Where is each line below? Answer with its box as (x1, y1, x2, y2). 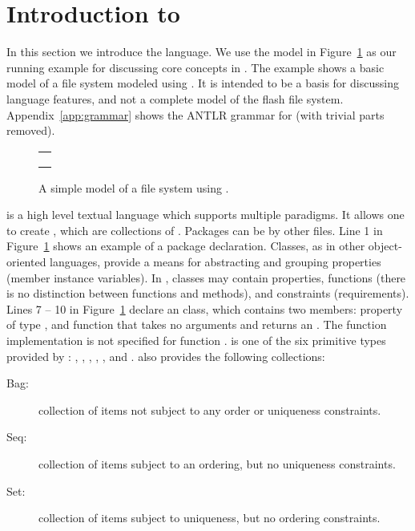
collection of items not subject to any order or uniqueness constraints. (38, 401, 381, 418)
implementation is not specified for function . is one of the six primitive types (6, 332, 386, 349)
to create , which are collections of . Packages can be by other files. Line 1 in (6, 221, 383, 238)
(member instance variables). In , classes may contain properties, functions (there (6, 269, 406, 286)
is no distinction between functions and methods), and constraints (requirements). (6, 285, 409, 302)
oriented (6, 253, 46, 270)
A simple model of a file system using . (38, 179, 229, 196)
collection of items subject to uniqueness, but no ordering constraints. (38, 509, 381, 526)
